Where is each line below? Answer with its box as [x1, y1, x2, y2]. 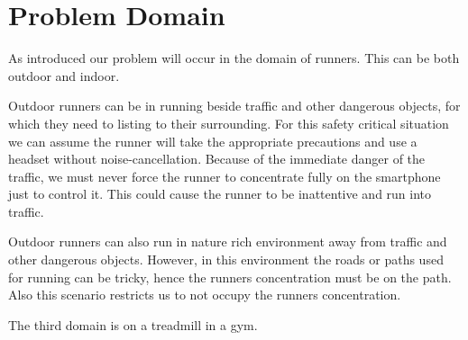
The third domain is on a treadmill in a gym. [8, 315, 258, 334]
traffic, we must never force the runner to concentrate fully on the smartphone [8, 166, 441, 185]
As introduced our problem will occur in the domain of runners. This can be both [8, 49, 460, 67]
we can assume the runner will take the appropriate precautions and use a [8, 131, 418, 150]
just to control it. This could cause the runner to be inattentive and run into [8, 184, 432, 203]
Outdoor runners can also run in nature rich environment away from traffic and [8, 232, 447, 251]
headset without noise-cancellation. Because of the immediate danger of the [8, 149, 426, 168]
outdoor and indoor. [8, 66, 120, 85]
